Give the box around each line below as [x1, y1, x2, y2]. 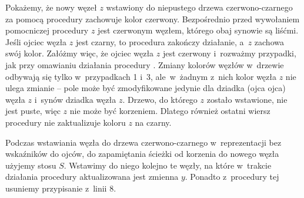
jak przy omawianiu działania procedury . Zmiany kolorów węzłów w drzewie [5, 58, 284, 71]
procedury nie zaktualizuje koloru [5, 116, 126, 128]
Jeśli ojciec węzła [5, 35, 67, 48]
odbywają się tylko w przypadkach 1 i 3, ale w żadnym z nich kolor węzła [5, 70, 277, 82]
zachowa [254, 35, 284, 48]
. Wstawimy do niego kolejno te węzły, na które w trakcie [64, 159, 272, 171]
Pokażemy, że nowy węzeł [5, 1, 97, 13]
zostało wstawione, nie [206, 93, 288, 105]
